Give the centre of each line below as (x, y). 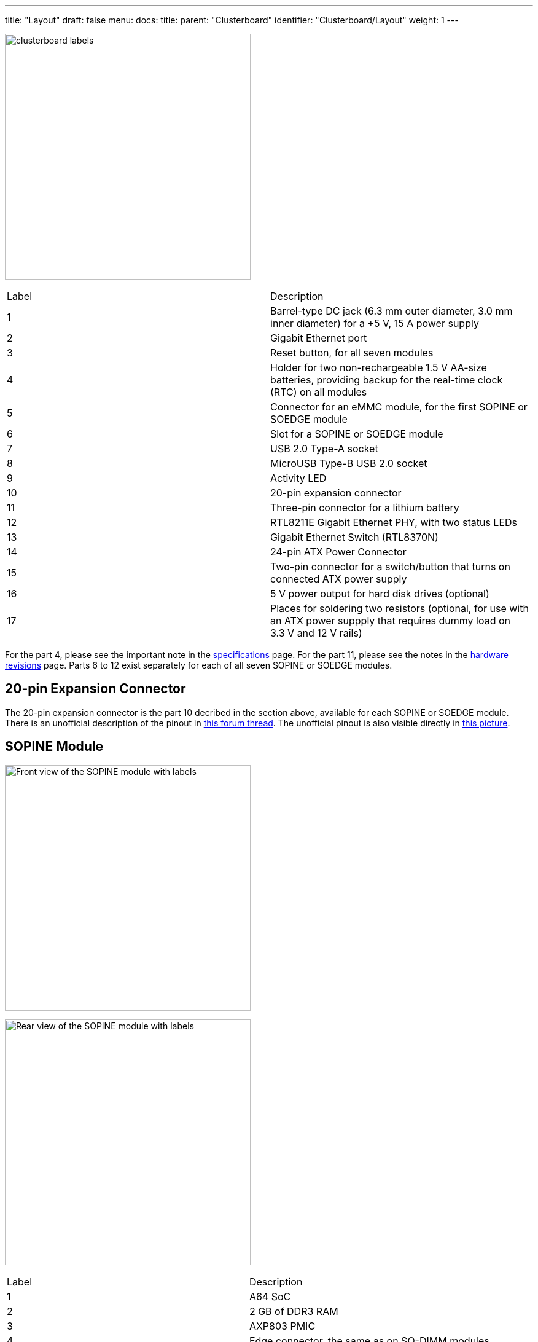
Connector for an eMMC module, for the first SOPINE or (399, 407)
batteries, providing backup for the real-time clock (387, 380)
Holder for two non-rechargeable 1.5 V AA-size (379, 367)
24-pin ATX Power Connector (338, 552)
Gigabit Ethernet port (319, 338)
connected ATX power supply (339, 579)
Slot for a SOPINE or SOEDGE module (357, 434)
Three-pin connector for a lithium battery (365, 508)
